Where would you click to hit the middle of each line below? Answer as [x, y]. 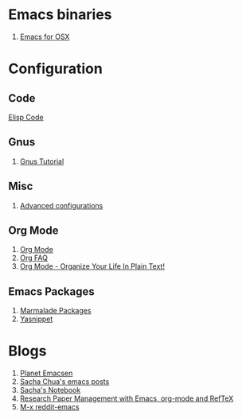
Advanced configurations [61, 205]
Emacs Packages [52, 291]
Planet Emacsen [46, 373]
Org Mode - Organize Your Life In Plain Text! [92, 266]
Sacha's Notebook [50, 390]
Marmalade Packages [55, 311]
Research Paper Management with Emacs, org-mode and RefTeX [127, 398]
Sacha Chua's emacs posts [64, 382]
